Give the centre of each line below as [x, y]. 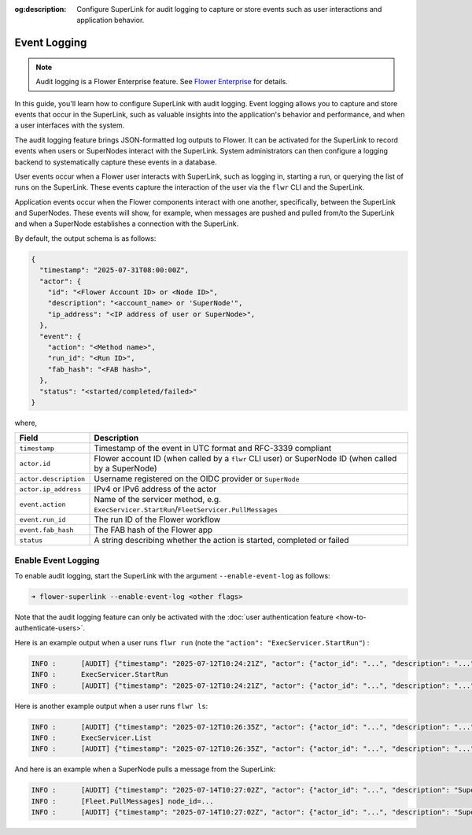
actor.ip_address [50, 489]
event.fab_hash [46, 530]
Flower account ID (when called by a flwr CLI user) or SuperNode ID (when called [245, 459]
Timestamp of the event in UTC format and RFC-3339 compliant [213, 449]
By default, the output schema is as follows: [85, 238]
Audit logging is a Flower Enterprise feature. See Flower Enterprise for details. [162, 82]
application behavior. [111, 20]
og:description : [41, 9]
